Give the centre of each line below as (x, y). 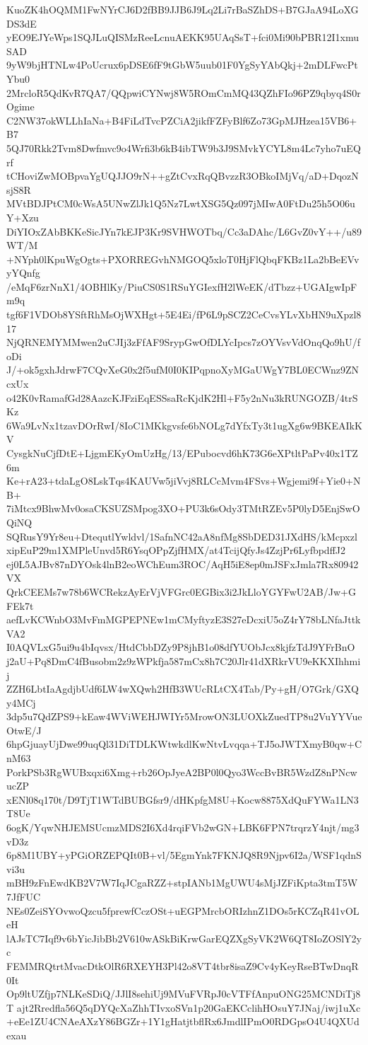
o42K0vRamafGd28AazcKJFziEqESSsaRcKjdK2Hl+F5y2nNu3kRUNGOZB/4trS (182, 397)
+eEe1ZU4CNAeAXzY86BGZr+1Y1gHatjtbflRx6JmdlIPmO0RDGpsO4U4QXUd (183, 1021)
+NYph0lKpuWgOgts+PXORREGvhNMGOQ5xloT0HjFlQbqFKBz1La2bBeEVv (183, 259)
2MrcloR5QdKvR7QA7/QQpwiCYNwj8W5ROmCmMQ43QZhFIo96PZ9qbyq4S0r (184, 92)
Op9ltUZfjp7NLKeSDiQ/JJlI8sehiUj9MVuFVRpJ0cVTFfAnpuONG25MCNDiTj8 (184, 994)
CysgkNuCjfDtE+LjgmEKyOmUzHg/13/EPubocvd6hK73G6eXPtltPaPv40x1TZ (182, 453)
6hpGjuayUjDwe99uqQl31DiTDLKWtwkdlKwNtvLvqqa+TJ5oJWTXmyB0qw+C (184, 744)
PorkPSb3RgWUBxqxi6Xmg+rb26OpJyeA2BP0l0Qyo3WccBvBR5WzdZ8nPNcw (182, 772)
